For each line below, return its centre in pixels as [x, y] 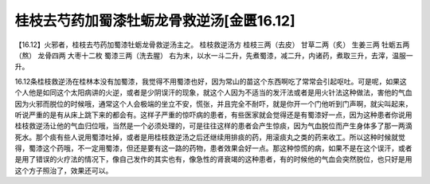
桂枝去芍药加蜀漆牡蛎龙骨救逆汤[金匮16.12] [155, 21]
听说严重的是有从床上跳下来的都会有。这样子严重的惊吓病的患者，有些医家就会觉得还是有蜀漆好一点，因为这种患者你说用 [213, 115]
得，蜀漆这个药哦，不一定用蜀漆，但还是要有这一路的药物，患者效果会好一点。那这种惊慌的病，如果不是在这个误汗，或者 [213, 148]
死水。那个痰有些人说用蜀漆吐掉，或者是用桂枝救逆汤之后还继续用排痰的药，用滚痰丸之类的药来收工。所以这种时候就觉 [210, 137]
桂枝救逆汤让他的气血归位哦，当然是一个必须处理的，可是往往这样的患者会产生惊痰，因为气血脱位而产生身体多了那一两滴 [213, 126]
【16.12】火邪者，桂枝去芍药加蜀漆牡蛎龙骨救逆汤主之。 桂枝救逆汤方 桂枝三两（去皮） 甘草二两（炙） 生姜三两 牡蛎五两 [212, 45]
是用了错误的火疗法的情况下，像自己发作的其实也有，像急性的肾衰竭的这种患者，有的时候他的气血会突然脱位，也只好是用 [213, 159]
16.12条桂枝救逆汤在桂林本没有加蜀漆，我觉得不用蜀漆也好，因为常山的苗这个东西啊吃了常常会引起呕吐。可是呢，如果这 [211, 81]
